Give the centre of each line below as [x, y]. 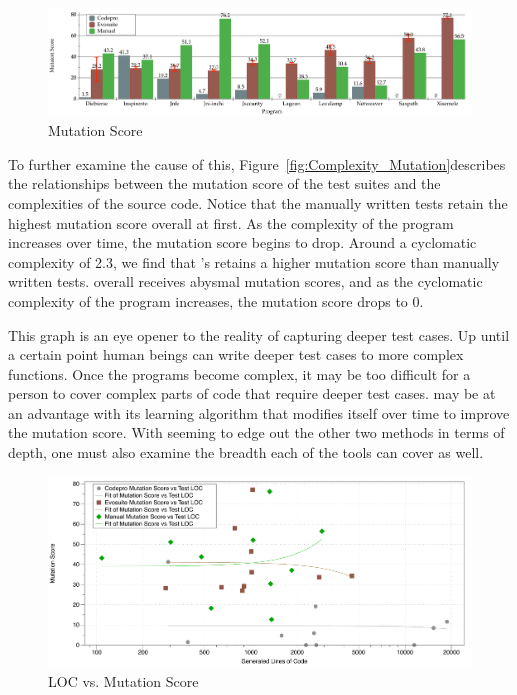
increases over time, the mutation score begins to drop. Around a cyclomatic [242, 242]
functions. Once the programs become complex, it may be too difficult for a [239, 373]
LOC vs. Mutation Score [123, 680]
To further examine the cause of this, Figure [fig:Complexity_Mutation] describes [257, 163]
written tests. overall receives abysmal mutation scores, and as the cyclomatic [245, 281]
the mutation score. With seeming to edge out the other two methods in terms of [256, 432]
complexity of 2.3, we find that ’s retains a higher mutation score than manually [254, 261]
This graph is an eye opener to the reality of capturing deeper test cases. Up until [259, 334]
